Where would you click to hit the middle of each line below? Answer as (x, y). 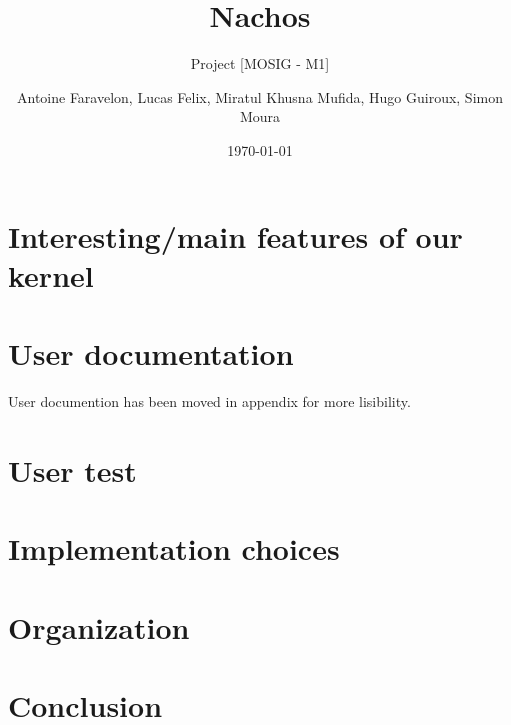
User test (72, 469)
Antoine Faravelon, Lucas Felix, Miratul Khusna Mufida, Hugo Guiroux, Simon (260, 96)
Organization (99, 626)
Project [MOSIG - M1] (260, 63)
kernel (51, 274)
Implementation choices (174, 548)
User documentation (151, 353)
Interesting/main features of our (235, 235)
